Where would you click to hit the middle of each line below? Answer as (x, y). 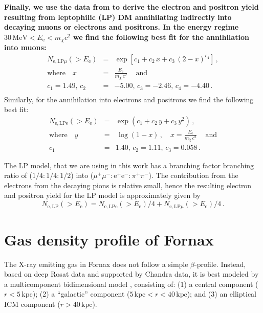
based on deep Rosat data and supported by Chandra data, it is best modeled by (131, 274)
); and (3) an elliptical (222, 294)
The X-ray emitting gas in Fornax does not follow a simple (96, 264)
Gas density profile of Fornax (109, 239)
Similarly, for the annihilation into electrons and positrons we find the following (129, 99)
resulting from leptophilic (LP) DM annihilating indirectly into (118, 17)
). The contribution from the (193, 175)
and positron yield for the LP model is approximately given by (102, 195)
